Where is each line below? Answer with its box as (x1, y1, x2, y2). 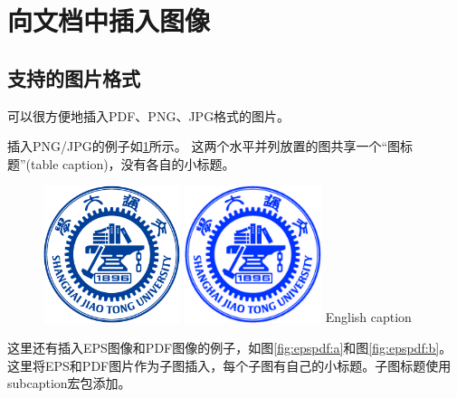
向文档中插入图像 (7, 2, 211, 39)
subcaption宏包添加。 (7, 374, 131, 393)
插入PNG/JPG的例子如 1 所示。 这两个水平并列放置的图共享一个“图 (7, 137, 401, 156)
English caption (325, 308, 412, 327)
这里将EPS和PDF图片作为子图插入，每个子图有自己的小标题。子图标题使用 (7, 355, 452, 374)
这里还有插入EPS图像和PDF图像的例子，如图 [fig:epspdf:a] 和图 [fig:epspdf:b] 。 (7, 338, 452, 357)
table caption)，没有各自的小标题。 (31, 154, 235, 173)
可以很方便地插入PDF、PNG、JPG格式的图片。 (7, 106, 290, 125)
